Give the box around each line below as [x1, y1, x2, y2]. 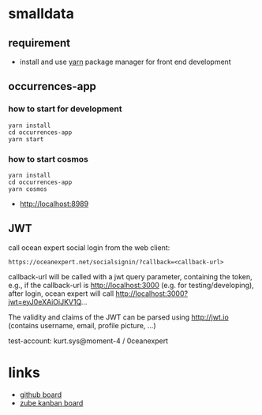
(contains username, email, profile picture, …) [8, 320, 156, 330]
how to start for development [8, 103, 122, 114]
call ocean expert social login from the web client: [8, 242, 170, 252]
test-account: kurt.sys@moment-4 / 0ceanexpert [8, 336, 168, 346]
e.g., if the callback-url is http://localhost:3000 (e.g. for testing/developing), [8, 280, 254, 290]
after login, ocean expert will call [8, 289, 114, 298]
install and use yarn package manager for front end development [19, 57, 231, 66]
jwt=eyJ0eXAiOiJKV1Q [8, 297, 81, 306]
